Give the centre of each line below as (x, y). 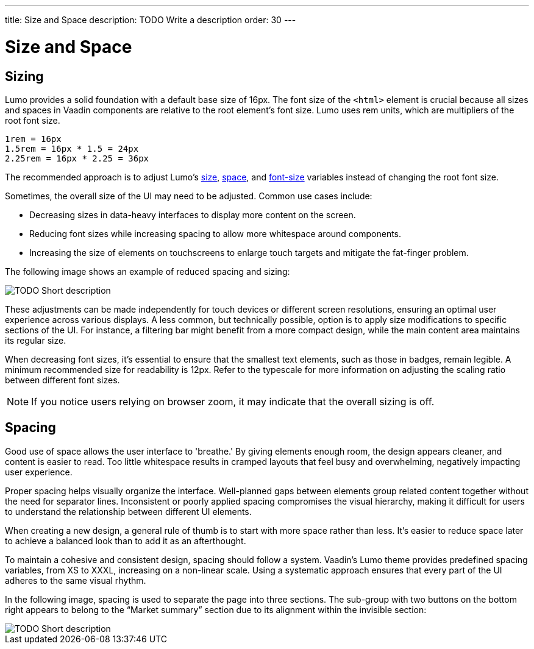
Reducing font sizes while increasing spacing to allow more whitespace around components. (215, 233)
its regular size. (36, 340)
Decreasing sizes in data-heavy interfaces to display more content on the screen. (193, 215)
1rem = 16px (33, 139)
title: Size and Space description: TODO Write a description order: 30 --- (151, 20)
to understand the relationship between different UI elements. (128, 511)
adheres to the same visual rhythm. (76, 580)
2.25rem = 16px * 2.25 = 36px (77, 158)
